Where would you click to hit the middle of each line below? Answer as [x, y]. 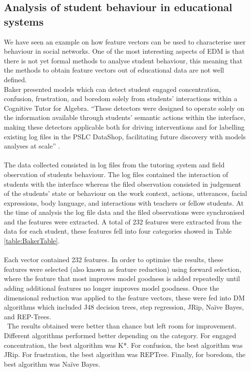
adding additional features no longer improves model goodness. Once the [111, 288]
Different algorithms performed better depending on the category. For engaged [120, 335]
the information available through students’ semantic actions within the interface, [125, 117]
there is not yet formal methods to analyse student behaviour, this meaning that [123, 60]
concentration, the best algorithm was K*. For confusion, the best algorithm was [123, 345]
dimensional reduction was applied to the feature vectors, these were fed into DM [125, 297]
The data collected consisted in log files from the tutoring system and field [114, 165]
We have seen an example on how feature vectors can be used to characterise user [125, 41]
